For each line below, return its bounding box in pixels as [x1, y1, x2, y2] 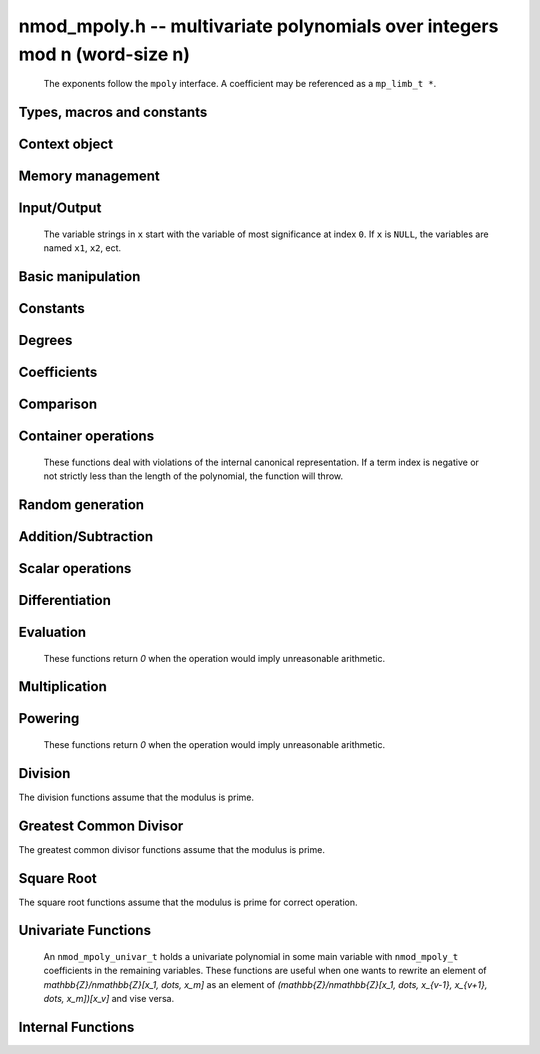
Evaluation [18, 623, 87, 640]
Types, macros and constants [18, 104, 208, 121]
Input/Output [18, 200, 102, 217]
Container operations [18, 428, 155, 445]
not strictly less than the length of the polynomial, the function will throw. [43, 470, 344, 482]
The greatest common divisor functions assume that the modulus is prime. [18, 843, 325, 855]
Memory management [18, 168, 160, 185]
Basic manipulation [18, 268, 141, 285]
